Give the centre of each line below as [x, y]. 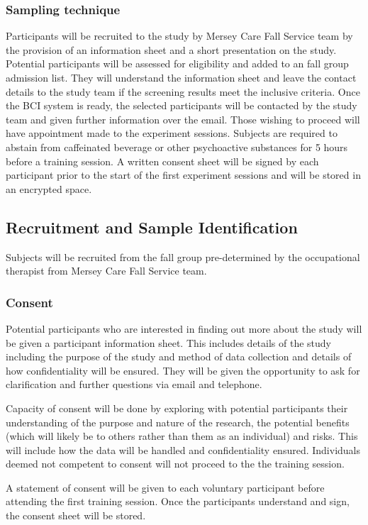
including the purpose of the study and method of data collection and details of [179, 357]
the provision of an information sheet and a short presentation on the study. [171, 49]
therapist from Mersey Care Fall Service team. [106, 271]
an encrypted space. [49, 188]
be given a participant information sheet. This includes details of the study [168, 342]
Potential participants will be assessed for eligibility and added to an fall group [177, 63]
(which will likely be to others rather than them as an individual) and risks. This [182, 436]
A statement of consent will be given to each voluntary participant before [165, 487]
